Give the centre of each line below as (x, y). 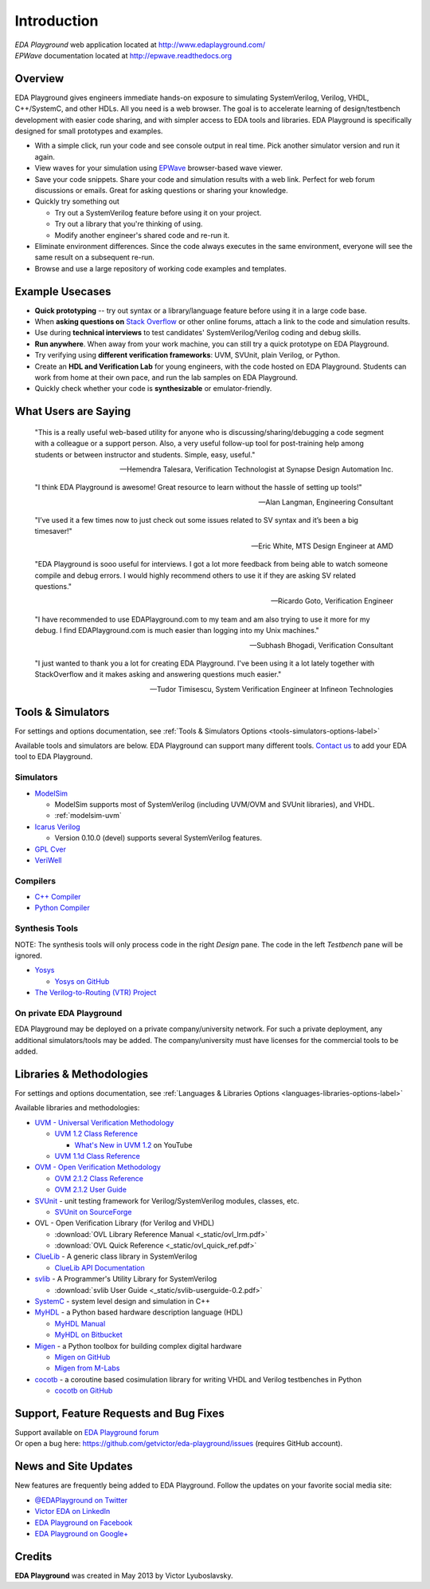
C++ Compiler (58, 897)
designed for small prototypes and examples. (89, 131)
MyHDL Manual (80, 1323)
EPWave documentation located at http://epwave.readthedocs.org (123, 55)
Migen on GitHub (82, 1357)
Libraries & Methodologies (82, 1074)
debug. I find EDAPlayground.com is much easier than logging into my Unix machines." (177, 630)
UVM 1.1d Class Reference (98, 1156)
